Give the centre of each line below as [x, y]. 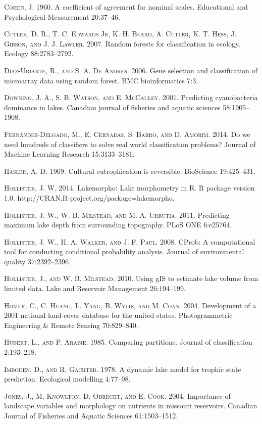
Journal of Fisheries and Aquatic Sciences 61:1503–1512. [91, 415]
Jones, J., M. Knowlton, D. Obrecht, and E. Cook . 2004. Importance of [117, 395]
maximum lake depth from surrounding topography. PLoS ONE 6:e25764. [118, 225]
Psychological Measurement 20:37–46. [62, 16]
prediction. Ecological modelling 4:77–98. [67, 379]
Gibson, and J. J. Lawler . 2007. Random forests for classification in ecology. [122, 43]
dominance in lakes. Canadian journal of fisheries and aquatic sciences [112, 107]
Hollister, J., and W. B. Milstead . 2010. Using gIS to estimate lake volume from [131, 278]
